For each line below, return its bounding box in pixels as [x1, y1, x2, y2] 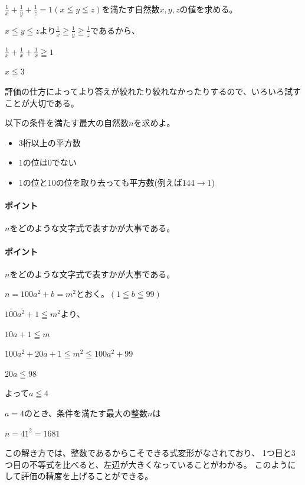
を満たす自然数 [101, 3, 160, 15]
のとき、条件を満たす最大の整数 [24, 406, 148, 419]
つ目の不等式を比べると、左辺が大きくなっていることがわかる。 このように [5, 458, 296, 470]
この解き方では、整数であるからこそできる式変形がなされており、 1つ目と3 [5, 447, 296, 459]
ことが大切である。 [5, 96, 79, 109]
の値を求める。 [179, 3, 238, 15]
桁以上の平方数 [22, 136, 81, 148]
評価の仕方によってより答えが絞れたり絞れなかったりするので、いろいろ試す [5, 85, 301, 98]
